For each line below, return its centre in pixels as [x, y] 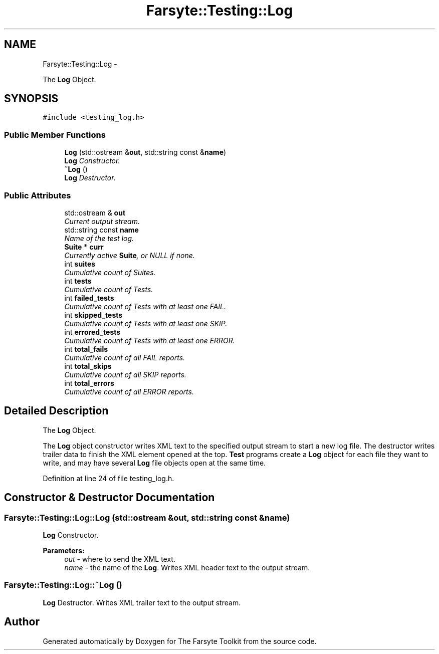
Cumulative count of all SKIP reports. [125, 374]
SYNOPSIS [31, 99]
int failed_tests [89, 298]
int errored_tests [92, 332]
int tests [78, 281]
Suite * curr [84, 247]
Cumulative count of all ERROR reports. [129, 391]
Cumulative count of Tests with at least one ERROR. [150, 340]
